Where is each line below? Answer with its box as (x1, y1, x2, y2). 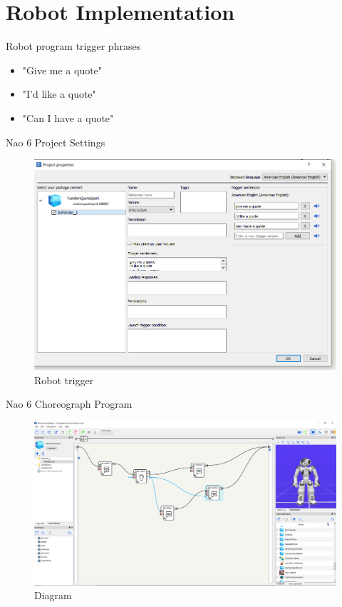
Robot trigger (34, 372, 94, 387)
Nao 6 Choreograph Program (6, 396, 133, 411)
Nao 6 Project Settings (6, 134, 105, 149)
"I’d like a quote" (22, 86, 96, 101)
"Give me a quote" (22, 62, 103, 77)
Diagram (34, 588, 72, 603)
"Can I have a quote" (22, 110, 114, 125)
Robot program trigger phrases (6, 39, 141, 54)
